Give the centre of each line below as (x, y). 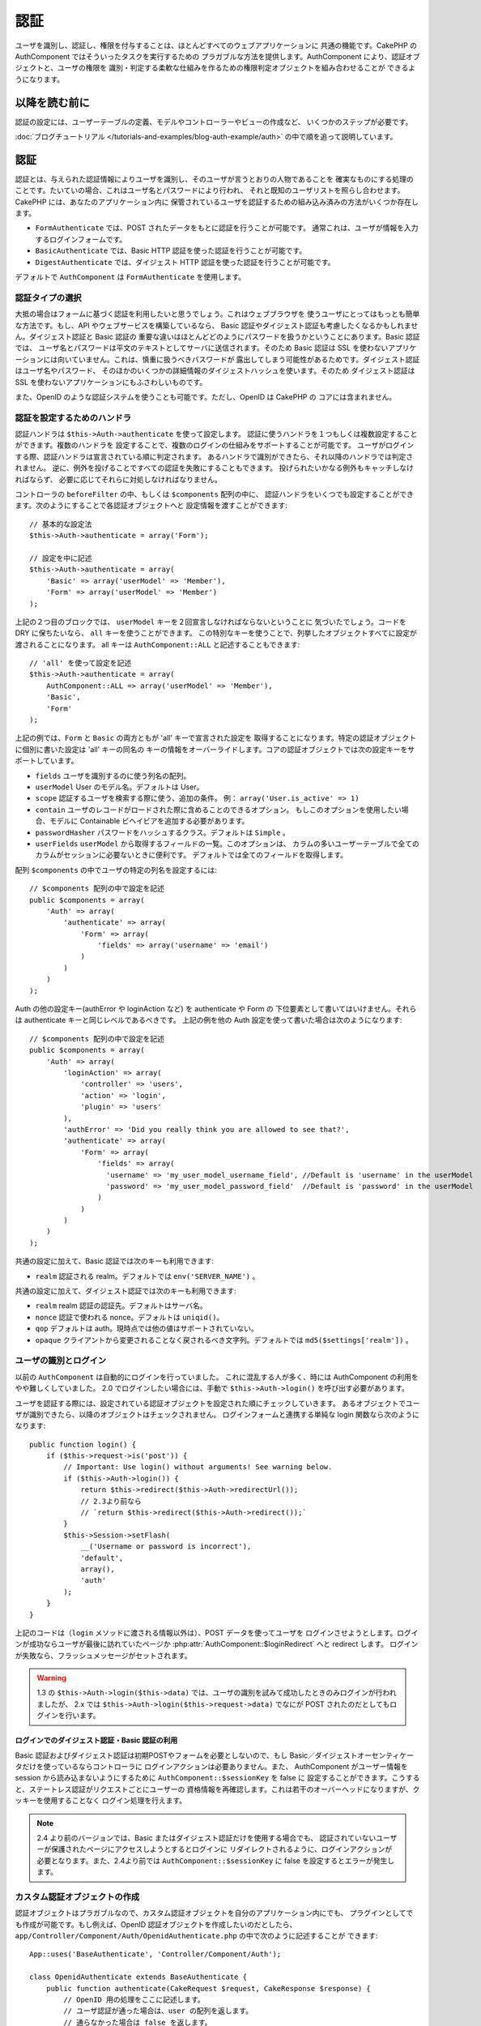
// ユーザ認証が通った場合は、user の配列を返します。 (158, 2011)
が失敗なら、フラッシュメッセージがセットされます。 (103, 1655)
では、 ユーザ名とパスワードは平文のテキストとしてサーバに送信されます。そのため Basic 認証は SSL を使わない (202, 348)
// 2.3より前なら (111, 1501)
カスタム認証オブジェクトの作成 (77, 1896)
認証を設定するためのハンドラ (73, 417)
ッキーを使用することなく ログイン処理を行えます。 (101, 1801)
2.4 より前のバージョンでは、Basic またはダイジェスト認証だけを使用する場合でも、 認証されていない (206, 1838)
